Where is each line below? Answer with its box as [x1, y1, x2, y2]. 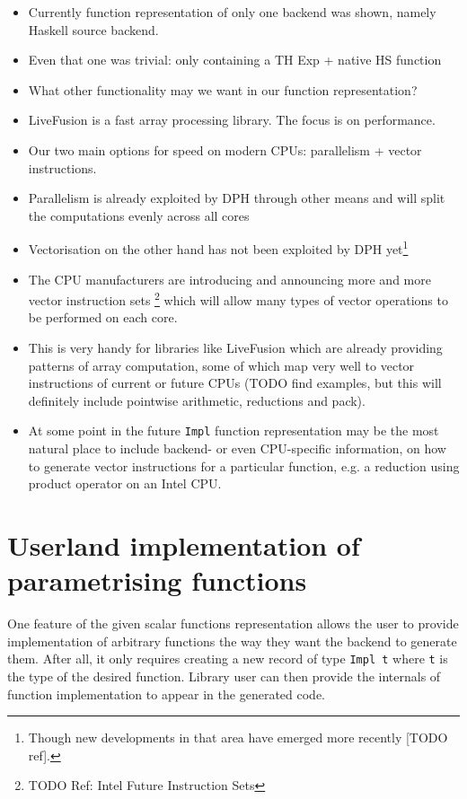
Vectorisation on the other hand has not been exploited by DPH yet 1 [28, 237, 409, 258]
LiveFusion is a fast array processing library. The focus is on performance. [28, 110, 436, 129]
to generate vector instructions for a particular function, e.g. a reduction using [28, 456, 460, 475]
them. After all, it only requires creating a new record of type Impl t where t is [7, 649, 448, 668]
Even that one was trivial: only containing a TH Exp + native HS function [28, 50, 442, 69]
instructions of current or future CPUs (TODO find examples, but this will [28, 373, 442, 392]
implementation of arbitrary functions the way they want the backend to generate [7, 631, 457, 650]
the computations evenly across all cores [28, 206, 250, 224]
